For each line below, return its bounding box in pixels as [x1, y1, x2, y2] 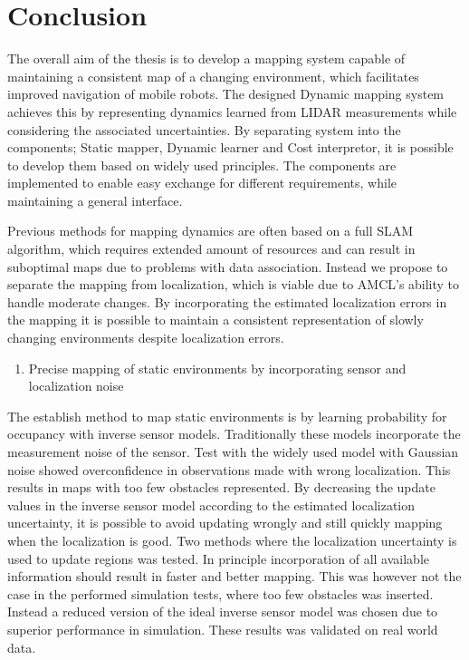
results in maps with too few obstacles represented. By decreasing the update [7, 478, 435, 497]
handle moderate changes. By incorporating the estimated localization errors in [7, 292, 447, 311]
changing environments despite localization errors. [7, 328, 284, 347]
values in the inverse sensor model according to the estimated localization [7, 495, 416, 514]
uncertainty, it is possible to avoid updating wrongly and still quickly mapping [7, 513, 443, 532]
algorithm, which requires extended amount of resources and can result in [7, 239, 416, 258]
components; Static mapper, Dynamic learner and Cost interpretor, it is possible [7, 138, 454, 157]
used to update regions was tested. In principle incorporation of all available [7, 548, 429, 568]
